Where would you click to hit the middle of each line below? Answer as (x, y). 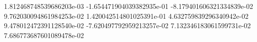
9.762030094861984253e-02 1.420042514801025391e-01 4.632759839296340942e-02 (126, 16)
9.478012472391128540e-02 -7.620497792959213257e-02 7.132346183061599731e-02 (128, 25)
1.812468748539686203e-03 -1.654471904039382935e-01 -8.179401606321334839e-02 (128, 6)
